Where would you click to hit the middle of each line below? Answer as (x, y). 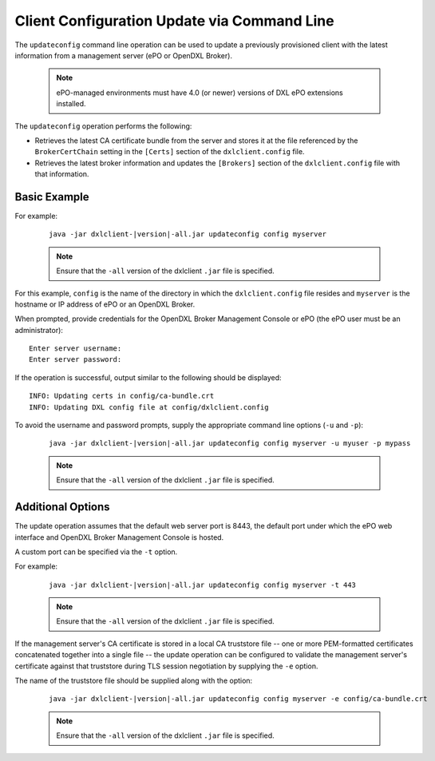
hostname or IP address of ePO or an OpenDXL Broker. (105, 304)
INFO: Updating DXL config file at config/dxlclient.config (149, 407)
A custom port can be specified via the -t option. (96, 552)
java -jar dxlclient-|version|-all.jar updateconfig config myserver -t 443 (203, 585)
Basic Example (52, 197)
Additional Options (63, 507)
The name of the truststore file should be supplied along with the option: (134, 681)
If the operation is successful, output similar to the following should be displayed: (148, 377)
